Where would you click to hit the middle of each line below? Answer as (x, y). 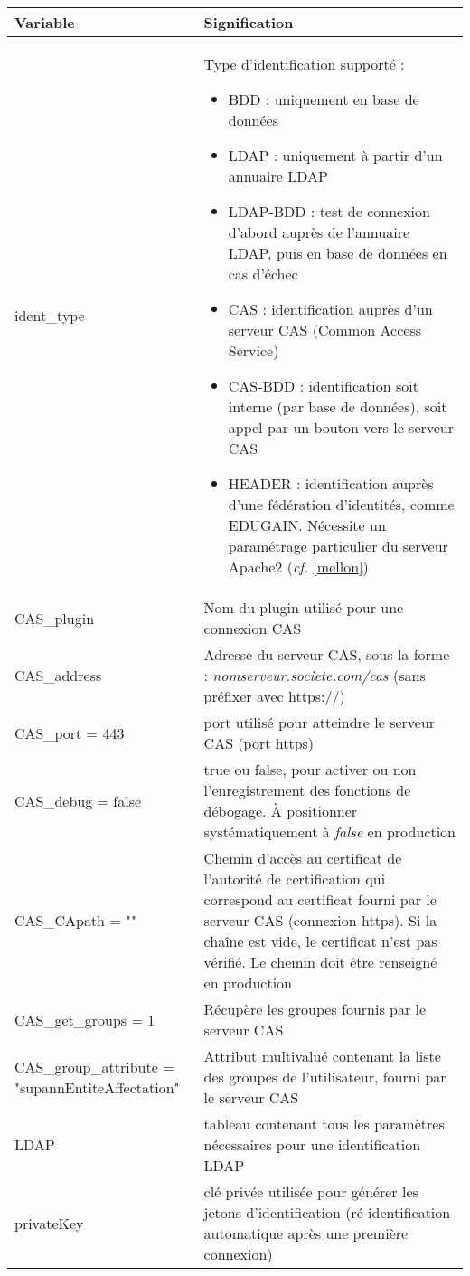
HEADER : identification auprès (331, 483)
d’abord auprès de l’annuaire (319, 232)
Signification (249, 22)
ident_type (50, 315)
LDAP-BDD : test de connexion (329, 211)
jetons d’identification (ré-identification (327, 1212)
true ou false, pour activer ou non (310, 769)
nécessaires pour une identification (312, 1144)
